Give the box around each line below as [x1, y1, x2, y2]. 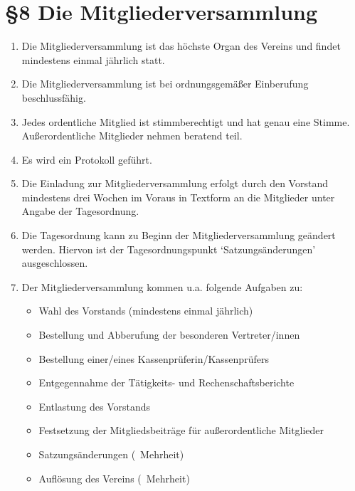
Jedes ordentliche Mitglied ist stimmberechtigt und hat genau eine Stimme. [21, 114, 350, 129]
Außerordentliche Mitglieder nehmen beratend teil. [21, 128, 243, 143]
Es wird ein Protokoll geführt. [21, 152, 152, 167]
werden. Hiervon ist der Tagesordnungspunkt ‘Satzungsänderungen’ [21, 241, 316, 256]
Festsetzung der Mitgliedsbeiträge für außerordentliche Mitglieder [38, 423, 324, 438]
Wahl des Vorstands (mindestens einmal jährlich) [38, 303, 253, 318]
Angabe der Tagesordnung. [21, 204, 139, 218]
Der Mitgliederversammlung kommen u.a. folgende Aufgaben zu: [21, 279, 303, 294]
